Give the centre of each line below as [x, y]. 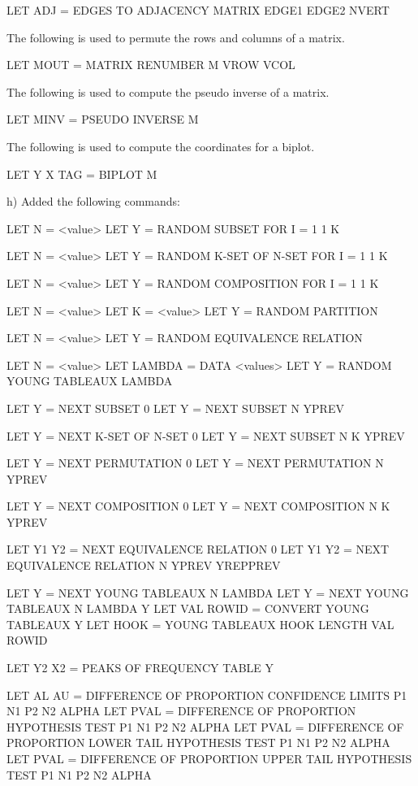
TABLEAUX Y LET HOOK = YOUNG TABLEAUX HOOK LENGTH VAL [200, 624]
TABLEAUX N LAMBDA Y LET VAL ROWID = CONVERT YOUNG [188, 608]
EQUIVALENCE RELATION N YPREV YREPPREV [144, 565]
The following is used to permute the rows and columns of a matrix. [176, 37]
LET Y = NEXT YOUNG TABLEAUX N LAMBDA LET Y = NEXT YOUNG [208, 592]
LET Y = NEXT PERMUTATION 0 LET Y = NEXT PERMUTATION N [195, 463]
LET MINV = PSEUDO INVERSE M [103, 119]
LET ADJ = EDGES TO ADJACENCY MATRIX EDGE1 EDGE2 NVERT [198, 10]
